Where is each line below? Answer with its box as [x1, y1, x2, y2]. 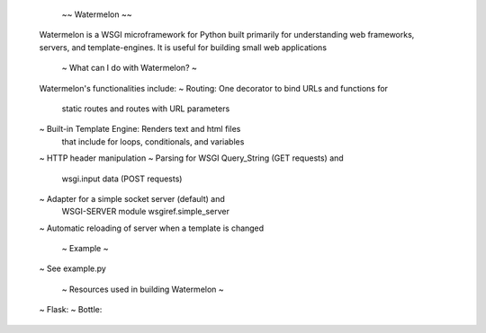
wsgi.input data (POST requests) [61, 173, 183, 184]
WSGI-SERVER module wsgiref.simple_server [61, 206, 229, 217]
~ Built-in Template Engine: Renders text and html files [39, 124, 241, 135]
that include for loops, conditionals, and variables [61, 136, 245, 147]
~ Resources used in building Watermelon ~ [61, 284, 224, 294]
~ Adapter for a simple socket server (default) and [39, 193, 225, 204]
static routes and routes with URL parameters [61, 103, 230, 114]
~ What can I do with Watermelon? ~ [61, 63, 197, 74]
